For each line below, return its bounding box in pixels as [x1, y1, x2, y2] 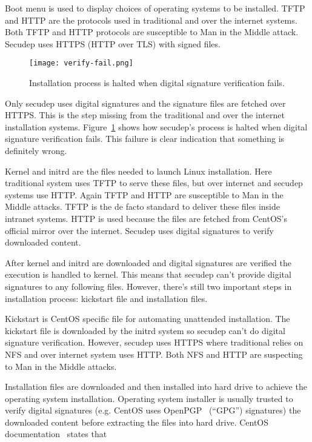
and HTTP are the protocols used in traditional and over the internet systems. [5, 13, 297, 26]
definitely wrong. [5, 144, 67, 156]
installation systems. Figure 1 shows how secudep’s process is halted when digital [5, 120, 308, 133]
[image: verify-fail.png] [29, 59, 133, 68]
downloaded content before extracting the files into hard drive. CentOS [5, 415, 269, 428]
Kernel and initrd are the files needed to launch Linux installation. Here [5, 164, 272, 177]
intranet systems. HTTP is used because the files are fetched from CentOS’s [5, 212, 287, 224]
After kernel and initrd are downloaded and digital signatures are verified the [5, 256, 291, 269]
